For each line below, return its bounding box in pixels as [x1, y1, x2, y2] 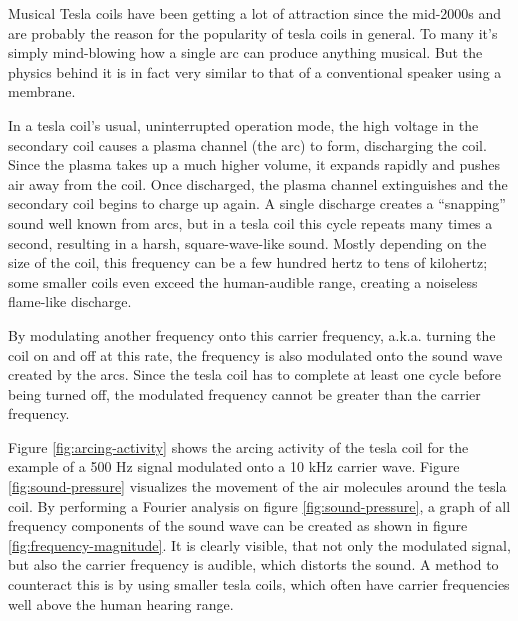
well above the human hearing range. [8, 593, 234, 614]
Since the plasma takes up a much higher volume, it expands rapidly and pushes [8, 154, 501, 175]
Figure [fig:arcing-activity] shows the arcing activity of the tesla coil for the [8, 436, 469, 457]
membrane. [8, 81, 76, 102]
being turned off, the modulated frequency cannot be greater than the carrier [8, 383, 481, 404]
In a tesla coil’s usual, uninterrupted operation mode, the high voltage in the [8, 114, 479, 135]
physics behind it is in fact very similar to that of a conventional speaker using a [8, 61, 502, 82]
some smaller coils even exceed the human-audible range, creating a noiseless [8, 271, 478, 292]
